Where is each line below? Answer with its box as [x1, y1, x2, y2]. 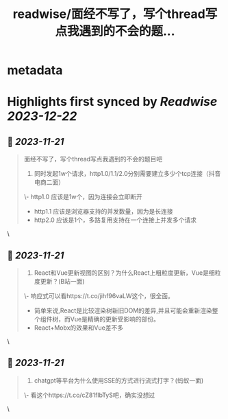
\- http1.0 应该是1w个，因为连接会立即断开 [23, 193, 142, 201]
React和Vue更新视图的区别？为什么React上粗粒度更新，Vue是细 [34, 269, 215, 277]
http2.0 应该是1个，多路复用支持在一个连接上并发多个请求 [34, 216, 197, 224]
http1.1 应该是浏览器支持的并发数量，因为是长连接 [34, 207, 173, 216]
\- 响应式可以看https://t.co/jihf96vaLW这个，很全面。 [23, 292, 175, 299]
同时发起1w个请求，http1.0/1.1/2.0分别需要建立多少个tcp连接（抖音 [34, 170, 221, 178]
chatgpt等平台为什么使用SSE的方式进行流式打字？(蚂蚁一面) [34, 376, 204, 385]
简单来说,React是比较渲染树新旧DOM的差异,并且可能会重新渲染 [34, 306, 212, 315]
